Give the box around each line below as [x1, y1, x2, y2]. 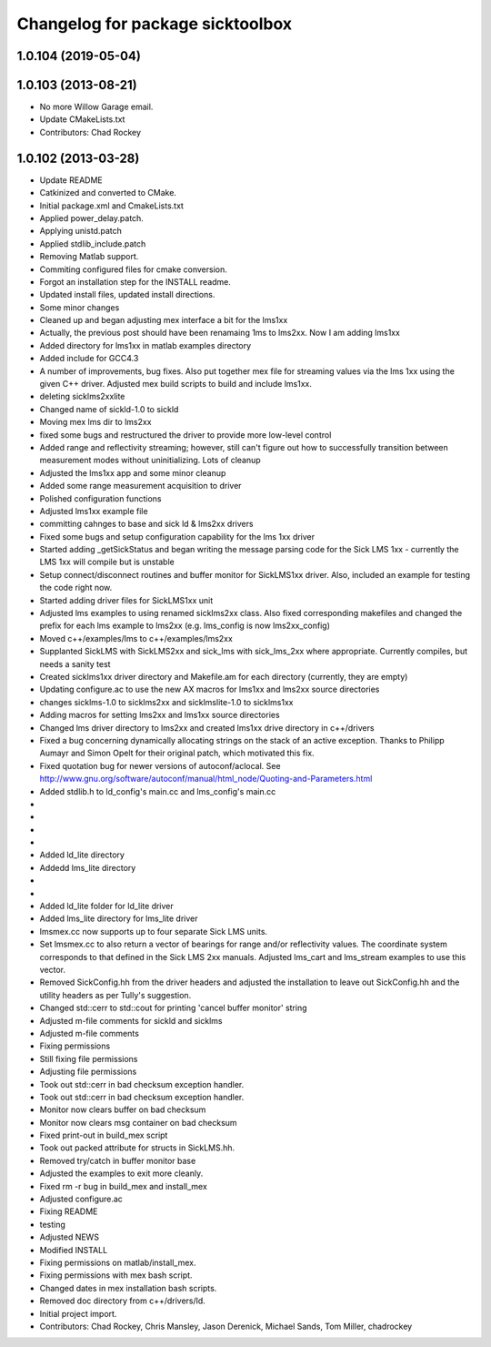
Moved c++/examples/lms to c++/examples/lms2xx [39, 633, 234, 643]
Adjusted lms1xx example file [39, 505, 149, 516]
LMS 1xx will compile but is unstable [39, 556, 175, 568]
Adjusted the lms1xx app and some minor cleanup [39, 467, 226, 478]
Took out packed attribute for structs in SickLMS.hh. [39, 1142, 235, 1153]
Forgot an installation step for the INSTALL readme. [39, 276, 232, 287]
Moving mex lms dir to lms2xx [39, 417, 152, 428]
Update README [39, 174, 104, 186]
